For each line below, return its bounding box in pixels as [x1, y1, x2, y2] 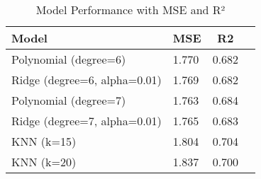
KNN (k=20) [11, 154, 77, 170]
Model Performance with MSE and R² [35, 1, 226, 18]
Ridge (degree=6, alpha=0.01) [11, 71, 162, 88]
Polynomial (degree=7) [11, 92, 126, 108]
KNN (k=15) [11, 133, 77, 149]
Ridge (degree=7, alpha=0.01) [11, 112, 162, 129]
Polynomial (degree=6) [11, 51, 126, 67]
